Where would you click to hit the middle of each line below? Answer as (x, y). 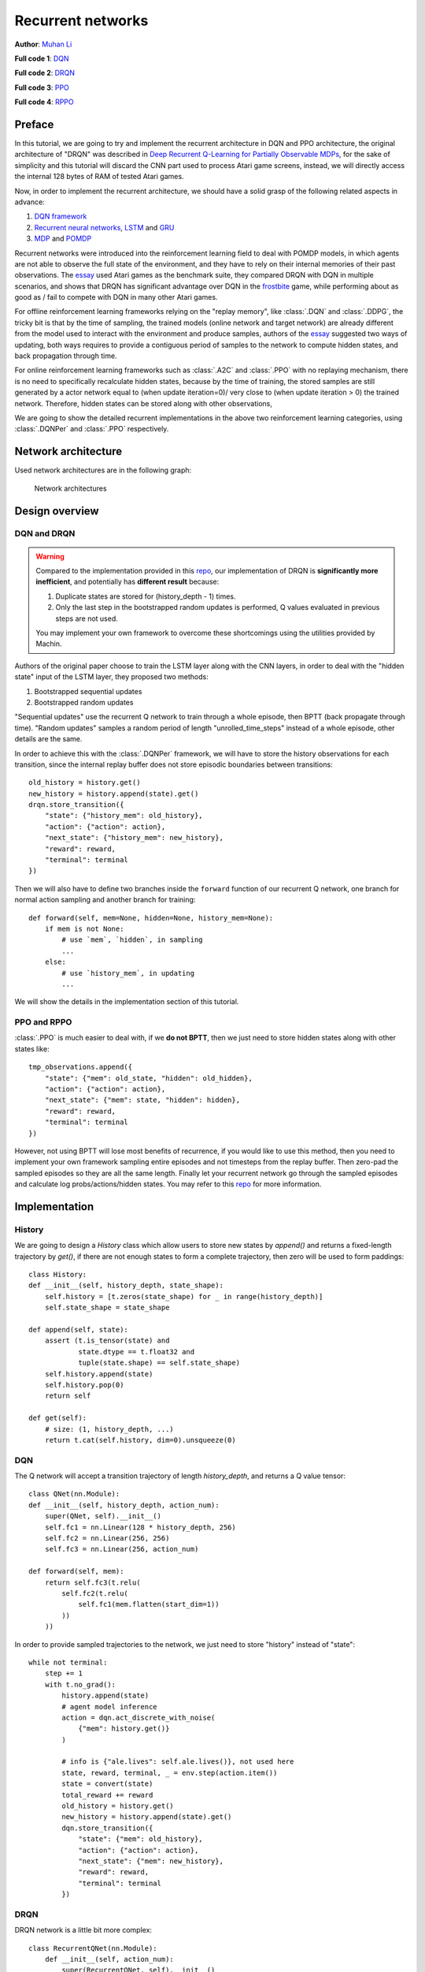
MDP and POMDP (63, 239)
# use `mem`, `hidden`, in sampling (133, 940)
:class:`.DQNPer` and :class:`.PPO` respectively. (92, 429)
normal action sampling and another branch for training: (105, 900)
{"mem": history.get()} (124, 1729)
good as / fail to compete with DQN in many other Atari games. (116, 297)
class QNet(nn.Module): (74, 1494)
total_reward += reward (107, 1795)
